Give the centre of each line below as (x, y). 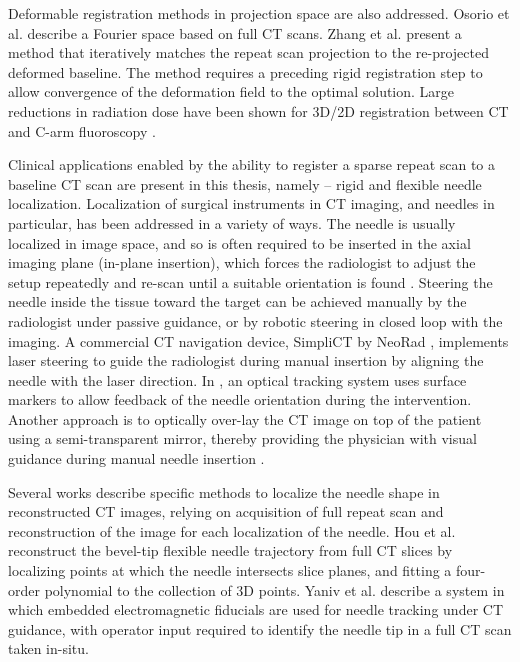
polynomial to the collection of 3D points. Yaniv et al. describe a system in (274, 589)
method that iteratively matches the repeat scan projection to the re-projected (248, 52)
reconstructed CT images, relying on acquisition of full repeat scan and (226, 511)
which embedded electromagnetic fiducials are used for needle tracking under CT (255, 609)
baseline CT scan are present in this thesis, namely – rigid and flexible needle (245, 183)
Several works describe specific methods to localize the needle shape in (224, 491)
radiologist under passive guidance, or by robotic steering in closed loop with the (255, 320)
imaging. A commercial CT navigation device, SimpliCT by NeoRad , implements (258, 340)
